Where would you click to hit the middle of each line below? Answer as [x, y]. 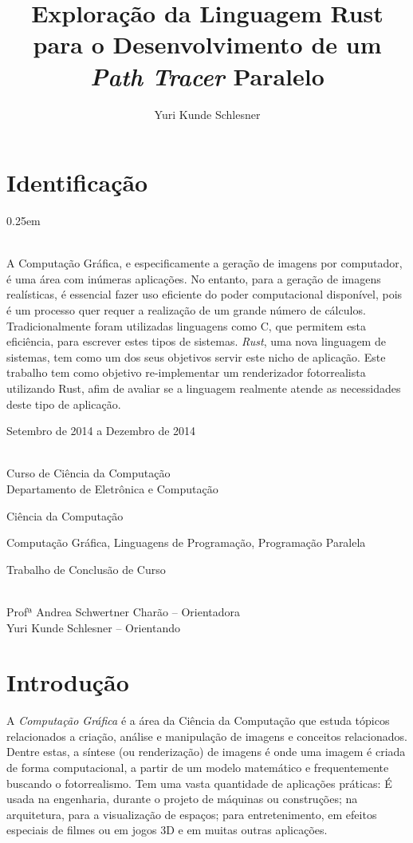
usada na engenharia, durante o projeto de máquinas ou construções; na [182, 799]
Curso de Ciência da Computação [88, 473]
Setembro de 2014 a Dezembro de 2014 [101, 431]
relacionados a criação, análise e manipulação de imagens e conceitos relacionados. [207, 736]
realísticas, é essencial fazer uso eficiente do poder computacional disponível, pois [205, 294]
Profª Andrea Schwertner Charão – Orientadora [124, 611]
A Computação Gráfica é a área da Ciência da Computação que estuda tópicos [198, 720]
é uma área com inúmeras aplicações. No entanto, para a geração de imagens [194, 278]
